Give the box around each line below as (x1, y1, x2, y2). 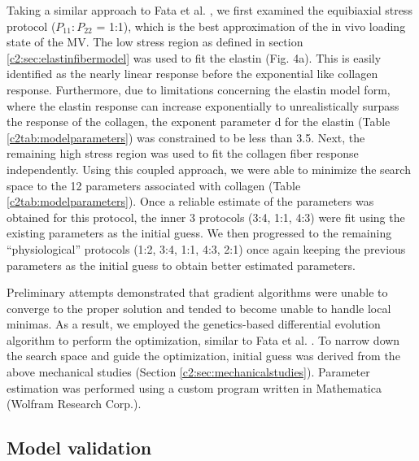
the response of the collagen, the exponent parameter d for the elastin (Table (7, 113, 391, 130)
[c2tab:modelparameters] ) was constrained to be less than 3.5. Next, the (7, 128, 365, 146)
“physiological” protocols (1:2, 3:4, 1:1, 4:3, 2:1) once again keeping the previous (7, 240, 406, 257)
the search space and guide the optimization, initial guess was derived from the (7, 347, 400, 364)
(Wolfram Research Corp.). (7, 395, 142, 412)
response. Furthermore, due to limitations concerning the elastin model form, (7, 80, 391, 98)
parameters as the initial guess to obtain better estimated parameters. (7, 256, 356, 273)
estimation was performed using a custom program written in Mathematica (7, 379, 382, 396)
